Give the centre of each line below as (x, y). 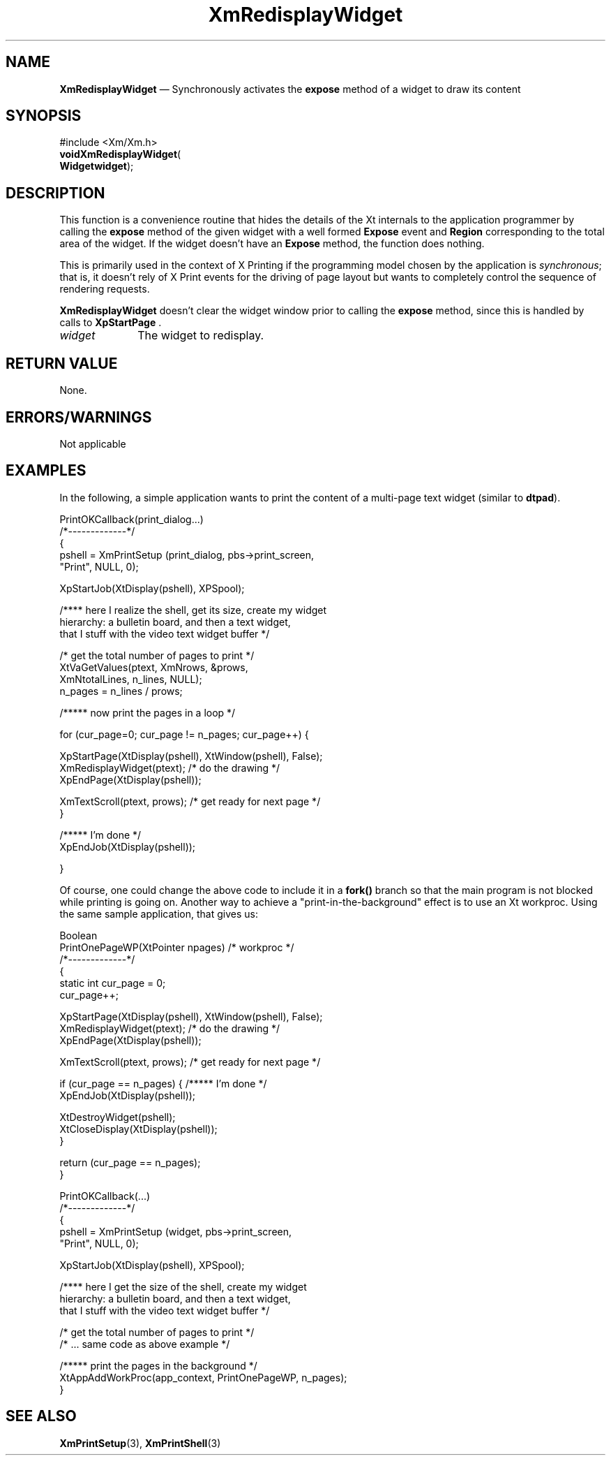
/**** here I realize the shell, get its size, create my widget (193, 610)
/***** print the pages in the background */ (158, 1365)
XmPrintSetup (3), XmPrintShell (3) (140, 1443)
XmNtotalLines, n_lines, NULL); (131, 679)
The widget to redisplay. (201, 336)
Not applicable (93, 443)
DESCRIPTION (55, 193)
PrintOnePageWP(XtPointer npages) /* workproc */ (177, 947)
